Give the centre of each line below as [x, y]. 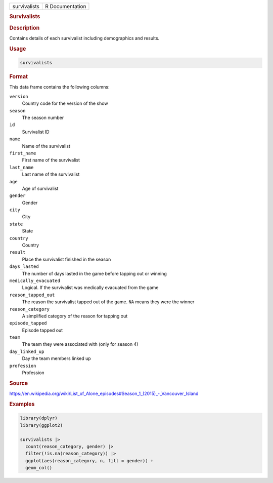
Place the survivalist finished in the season [66, 259]
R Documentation [65, 6]
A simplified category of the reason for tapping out [75, 316]
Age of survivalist [40, 188]
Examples [22, 404]
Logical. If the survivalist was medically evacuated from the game [90, 288]
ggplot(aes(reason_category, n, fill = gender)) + [89, 460]
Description [25, 28]
